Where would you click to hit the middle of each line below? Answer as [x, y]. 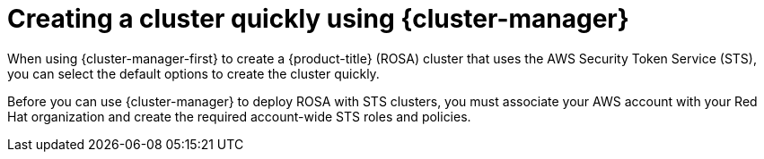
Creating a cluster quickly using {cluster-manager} [318, 19]
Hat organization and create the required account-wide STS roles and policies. [239, 116]
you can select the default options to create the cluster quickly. [193, 73]
